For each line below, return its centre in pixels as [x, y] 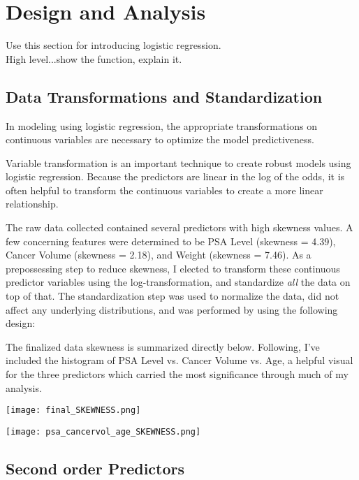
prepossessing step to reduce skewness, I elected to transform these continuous [173, 268]
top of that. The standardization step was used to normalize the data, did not [173, 296]
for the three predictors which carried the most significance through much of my [177, 374]
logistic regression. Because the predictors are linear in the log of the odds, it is [175, 176]
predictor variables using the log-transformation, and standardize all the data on [178, 282]
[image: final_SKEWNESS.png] [73, 410]
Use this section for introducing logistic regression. [113, 45]
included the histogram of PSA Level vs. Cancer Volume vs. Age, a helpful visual [179, 360]
